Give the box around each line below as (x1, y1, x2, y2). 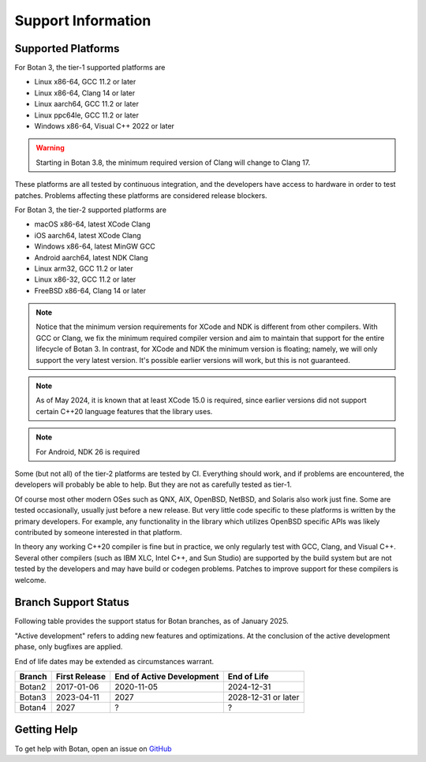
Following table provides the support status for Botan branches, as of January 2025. (14, 616, 290, 626)
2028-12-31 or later (227, 691, 300, 702)
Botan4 (19, 702, 47, 713)
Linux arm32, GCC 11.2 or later (34, 263, 133, 273)
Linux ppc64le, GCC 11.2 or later (34, 110, 140, 120)
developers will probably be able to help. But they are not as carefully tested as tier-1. (14, 480, 292, 489)
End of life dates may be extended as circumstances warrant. (14, 656, 215, 666)
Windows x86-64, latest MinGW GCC (34, 241, 155, 252)
